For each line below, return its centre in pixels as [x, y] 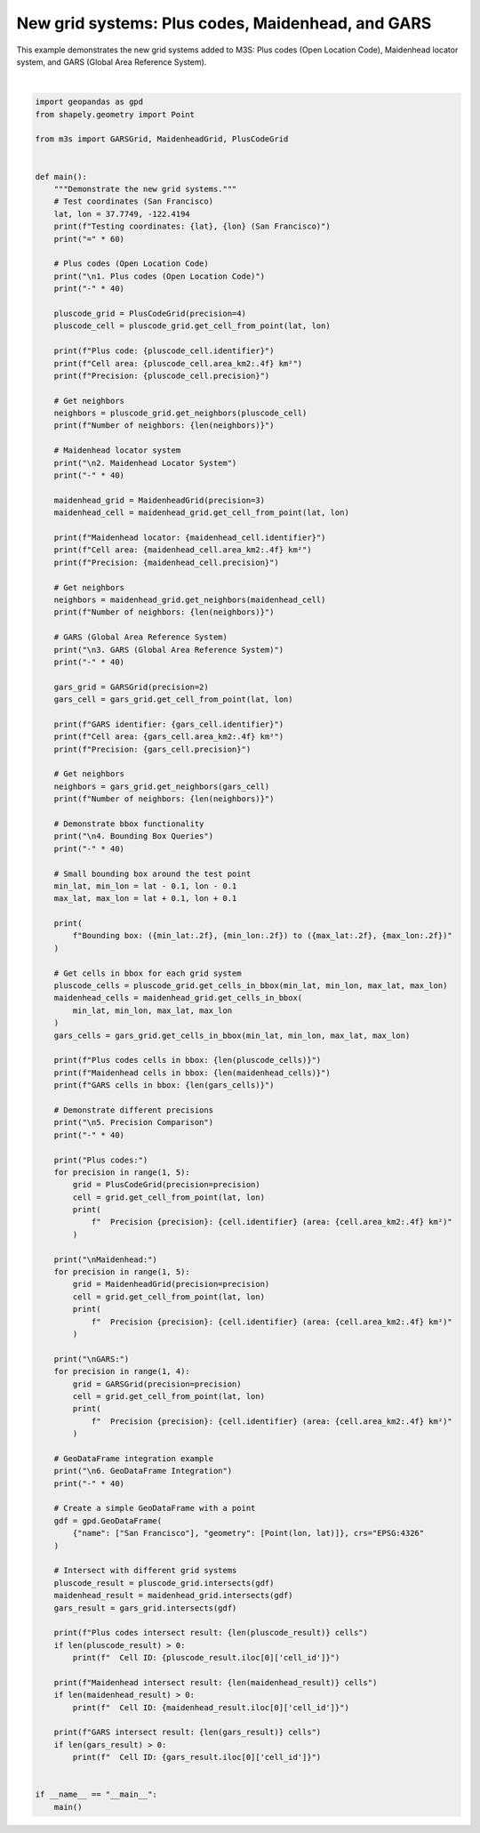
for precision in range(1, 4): [122, 1371]
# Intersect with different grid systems [145, 1571]
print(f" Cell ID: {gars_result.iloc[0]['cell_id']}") [197, 1757]
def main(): [61, 177]
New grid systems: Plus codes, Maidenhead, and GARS [224, 23]
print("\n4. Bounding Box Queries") [133, 836]
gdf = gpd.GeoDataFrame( [108, 1520]
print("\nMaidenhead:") [105, 1259]
